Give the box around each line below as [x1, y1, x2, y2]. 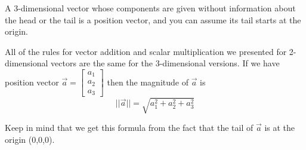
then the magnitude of [107, 75, 188, 88]
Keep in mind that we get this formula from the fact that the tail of [5, 121, 254, 133]
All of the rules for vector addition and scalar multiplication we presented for [5, 45, 287, 57]
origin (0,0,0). [5, 133, 55, 145]
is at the [264, 121, 295, 133]
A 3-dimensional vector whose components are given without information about [5, 2, 296, 14]
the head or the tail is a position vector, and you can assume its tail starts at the [5, 13, 301, 26]
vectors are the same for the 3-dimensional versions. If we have [51, 57, 280, 69]
